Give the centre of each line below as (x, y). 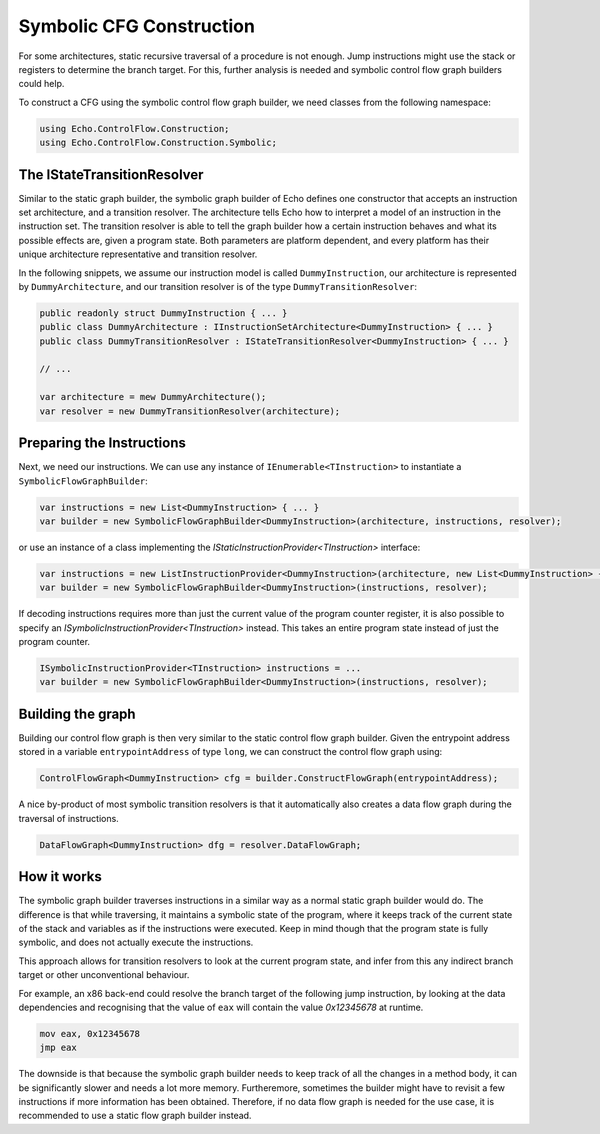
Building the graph (77, 713)
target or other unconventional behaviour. (104, 975)
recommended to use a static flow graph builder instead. (135, 1116)
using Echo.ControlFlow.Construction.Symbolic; (158, 143)
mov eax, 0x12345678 (89, 1033)
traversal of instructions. (68, 818)
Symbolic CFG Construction (136, 26)
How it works (60, 876)
